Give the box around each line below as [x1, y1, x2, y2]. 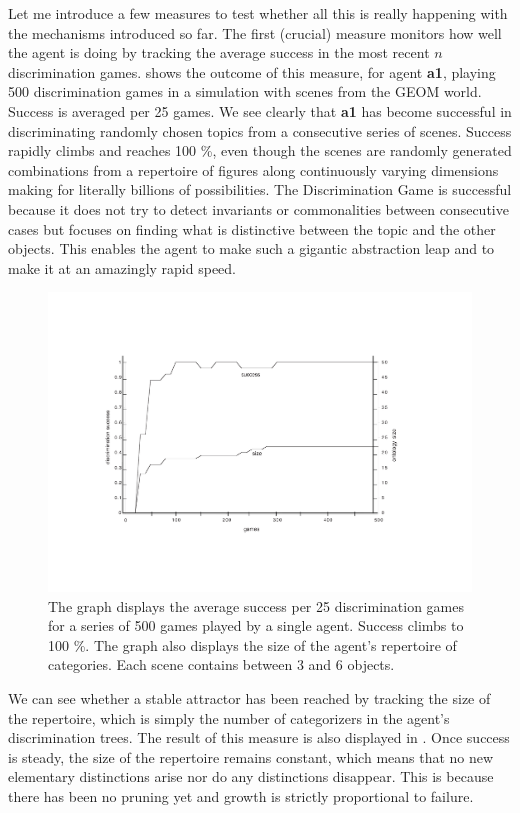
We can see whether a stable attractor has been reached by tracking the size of [8, 687, 491, 708]
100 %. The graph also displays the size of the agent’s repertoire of [48, 634, 457, 655]
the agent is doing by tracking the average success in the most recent [8, 42, 430, 63]
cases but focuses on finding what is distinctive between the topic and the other [8, 218, 496, 239]
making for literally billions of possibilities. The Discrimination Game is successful [8, 179, 512, 200]
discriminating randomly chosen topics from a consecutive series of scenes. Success [8, 120, 512, 141]
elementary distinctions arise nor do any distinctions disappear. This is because [8, 766, 494, 787]
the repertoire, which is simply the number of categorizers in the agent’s [8, 707, 450, 728]
